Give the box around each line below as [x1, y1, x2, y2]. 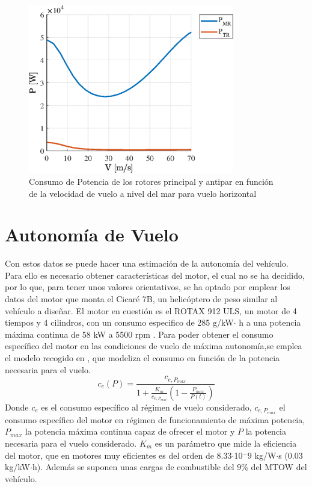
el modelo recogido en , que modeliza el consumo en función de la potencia [5, 352, 280, 364]
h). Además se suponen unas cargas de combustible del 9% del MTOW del [32, 461, 307, 473]
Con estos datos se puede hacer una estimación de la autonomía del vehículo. [5, 257, 289, 270]
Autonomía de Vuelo [5, 222, 179, 247]
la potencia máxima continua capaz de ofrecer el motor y [25, 425, 235, 438]
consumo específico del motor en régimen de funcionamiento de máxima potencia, [5, 413, 305, 426]
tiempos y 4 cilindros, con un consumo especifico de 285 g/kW [5, 316, 234, 329]
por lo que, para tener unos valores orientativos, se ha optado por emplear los [5, 281, 290, 293]
